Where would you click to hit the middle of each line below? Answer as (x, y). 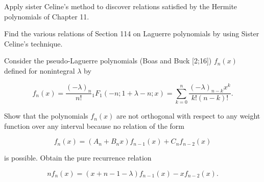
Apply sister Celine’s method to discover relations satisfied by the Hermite (121, 6)
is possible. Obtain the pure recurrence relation (78, 158)
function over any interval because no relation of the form (94, 126)
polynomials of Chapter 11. (47, 16)
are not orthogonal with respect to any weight (188, 116)
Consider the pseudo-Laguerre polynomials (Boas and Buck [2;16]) (108, 61)
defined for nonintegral (40, 70)
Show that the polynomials (46, 116)
